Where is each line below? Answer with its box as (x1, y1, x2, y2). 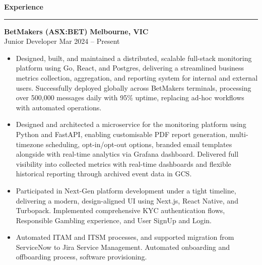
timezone (16, 139, 44, 149)
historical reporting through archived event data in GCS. (16, 168, 192, 179)
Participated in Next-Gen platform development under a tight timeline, (16, 185, 236, 195)
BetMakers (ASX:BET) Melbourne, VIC (4, 26, 149, 36)
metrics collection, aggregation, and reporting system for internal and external (16, 72, 258, 83)
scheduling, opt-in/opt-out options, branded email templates (45, 139, 232, 149)
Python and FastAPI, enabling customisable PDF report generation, (16, 128, 228, 139)
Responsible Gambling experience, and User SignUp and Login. (16, 215, 212, 225)
